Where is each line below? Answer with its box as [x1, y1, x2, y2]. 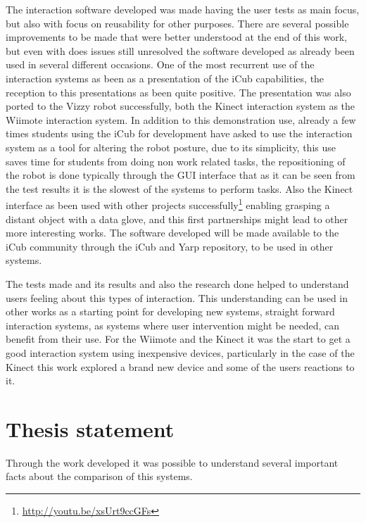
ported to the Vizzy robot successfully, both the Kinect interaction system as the [6, 99, 355, 113]
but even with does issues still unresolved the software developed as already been [6, 43, 355, 58]
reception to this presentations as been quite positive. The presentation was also [6, 84, 351, 99]
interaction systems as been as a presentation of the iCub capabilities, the [6, 70, 324, 85]
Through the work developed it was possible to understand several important [6, 455, 339, 470]
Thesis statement [6, 414, 175, 443]
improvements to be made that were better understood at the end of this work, [6, 30, 347, 44]
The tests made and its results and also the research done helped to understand [6, 276, 349, 291]
